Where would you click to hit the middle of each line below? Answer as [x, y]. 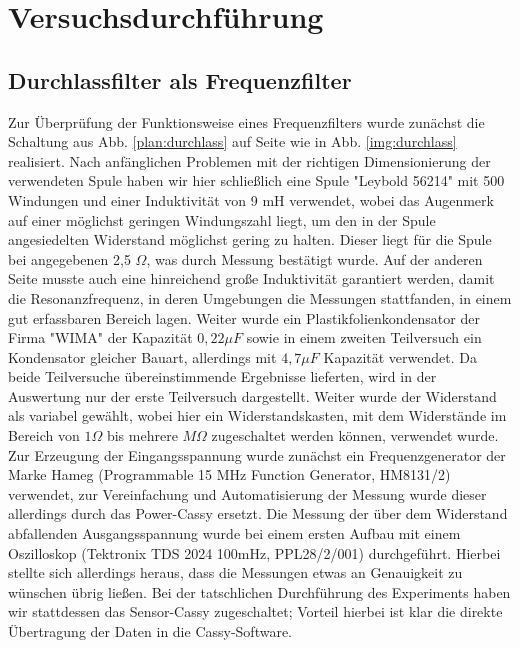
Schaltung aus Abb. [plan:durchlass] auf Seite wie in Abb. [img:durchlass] [232, 141]
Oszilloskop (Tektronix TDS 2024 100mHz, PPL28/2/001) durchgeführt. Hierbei [254, 552]
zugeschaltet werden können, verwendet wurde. [355, 435]
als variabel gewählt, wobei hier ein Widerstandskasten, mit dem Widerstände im [257, 415]
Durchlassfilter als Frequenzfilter [180, 79]
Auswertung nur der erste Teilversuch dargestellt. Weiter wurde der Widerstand [252, 395]
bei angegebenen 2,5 [69, 258]
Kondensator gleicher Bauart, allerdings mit [142, 356]
